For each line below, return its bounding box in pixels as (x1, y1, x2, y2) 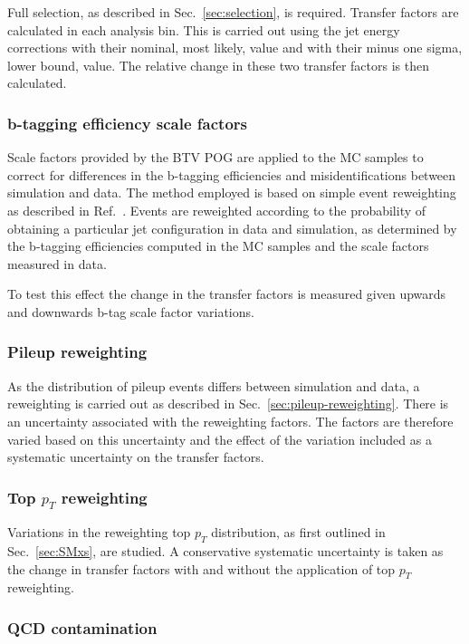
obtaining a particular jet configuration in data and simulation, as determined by (7, 218, 457, 237)
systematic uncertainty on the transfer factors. (7, 447, 264, 466)
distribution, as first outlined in (211, 523, 386, 542)
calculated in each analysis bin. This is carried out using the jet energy (7, 20, 400, 39)
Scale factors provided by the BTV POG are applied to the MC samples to (7, 148, 424, 167)
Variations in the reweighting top (7, 523, 191, 542)
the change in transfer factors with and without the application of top (7, 559, 396, 578)
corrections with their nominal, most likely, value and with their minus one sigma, (7, 38, 463, 57)
